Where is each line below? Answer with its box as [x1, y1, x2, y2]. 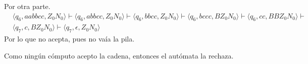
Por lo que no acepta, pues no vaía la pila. [4, 33, 135, 44]
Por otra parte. [4, 1, 50, 11]
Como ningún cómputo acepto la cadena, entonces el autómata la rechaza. [4, 50, 234, 60]
